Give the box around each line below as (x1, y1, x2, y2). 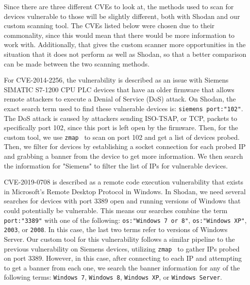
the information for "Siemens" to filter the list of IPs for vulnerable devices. (4, 160, 228, 170)
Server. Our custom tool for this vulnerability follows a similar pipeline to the (4, 234, 235, 244)
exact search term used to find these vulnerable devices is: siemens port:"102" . (4, 103, 243, 113)
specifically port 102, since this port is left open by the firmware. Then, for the (4, 122, 238, 133)
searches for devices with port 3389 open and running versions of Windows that (4, 196, 241, 206)
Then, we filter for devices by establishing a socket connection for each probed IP (4, 141, 246, 151)
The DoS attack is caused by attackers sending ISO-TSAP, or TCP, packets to (4, 113, 237, 123)
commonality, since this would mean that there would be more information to (4, 30, 235, 40)
